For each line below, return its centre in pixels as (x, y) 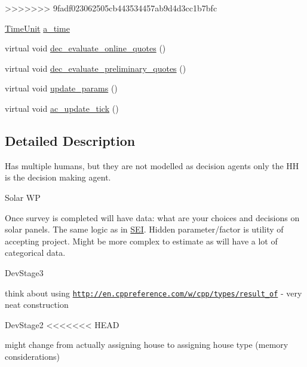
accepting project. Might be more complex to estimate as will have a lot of (141, 241)
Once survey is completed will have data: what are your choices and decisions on (152, 217)
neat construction (37, 305)
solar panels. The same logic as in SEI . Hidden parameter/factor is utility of (144, 229)
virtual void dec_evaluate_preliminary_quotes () (96, 68)
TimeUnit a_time (37, 28)
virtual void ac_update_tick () (62, 108)
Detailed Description (70, 140)
